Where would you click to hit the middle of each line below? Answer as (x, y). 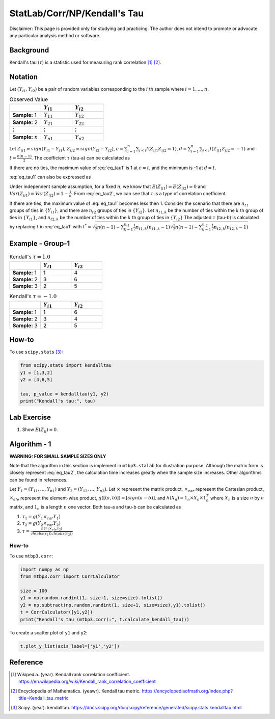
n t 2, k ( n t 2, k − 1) (231, 228)
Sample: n (25, 137)
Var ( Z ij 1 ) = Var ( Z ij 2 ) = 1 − (39, 194)
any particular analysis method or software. (55, 35)
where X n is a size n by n (237, 498)
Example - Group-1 (40, 244)
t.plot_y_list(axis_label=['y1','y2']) (70, 646)
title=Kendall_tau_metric (44, 698)
